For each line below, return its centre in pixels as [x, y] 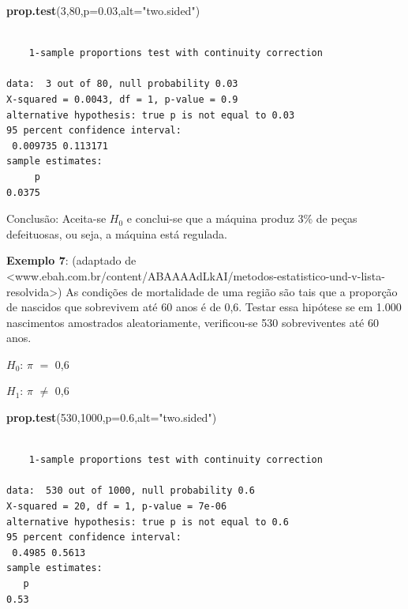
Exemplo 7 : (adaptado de [71, 260]
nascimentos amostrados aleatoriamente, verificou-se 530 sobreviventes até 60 [193, 322]
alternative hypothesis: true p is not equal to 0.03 [151, 115]
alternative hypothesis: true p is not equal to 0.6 [148, 522]
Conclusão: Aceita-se [56, 218]
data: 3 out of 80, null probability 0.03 [122, 84]
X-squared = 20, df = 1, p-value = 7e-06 [117, 507]
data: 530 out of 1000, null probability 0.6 [131, 491]
